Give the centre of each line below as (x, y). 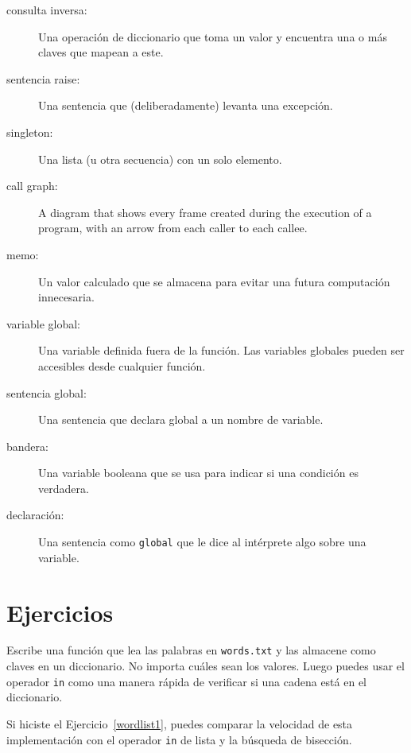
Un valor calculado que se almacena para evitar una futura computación (214, 281)
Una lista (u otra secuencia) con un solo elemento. (160, 159)
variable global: (44, 323)
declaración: (35, 515)
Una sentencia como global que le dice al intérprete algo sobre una (202, 542)
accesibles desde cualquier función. (122, 365)
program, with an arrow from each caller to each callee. (173, 228)
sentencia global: (47, 392)
